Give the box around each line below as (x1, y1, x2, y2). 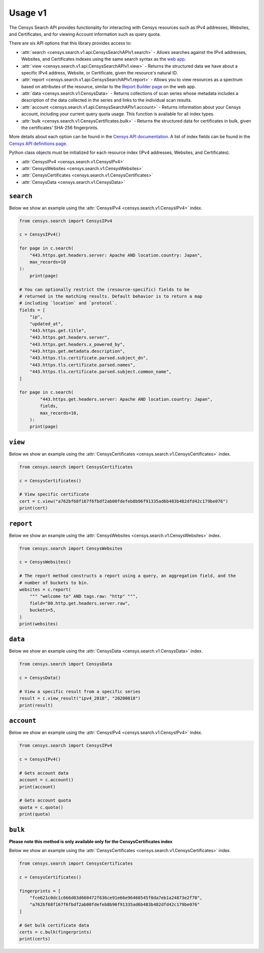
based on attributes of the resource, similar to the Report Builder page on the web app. (21, 83, 197, 89)
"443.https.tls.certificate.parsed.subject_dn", (29, 355, 149, 361)
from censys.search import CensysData (19, 661, 112, 667)
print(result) (19, 702, 53, 708)
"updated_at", (29, 321, 64, 326)
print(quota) (19, 811, 51, 817)
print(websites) (19, 621, 59, 627)
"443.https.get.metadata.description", (29, 349, 126, 354)
